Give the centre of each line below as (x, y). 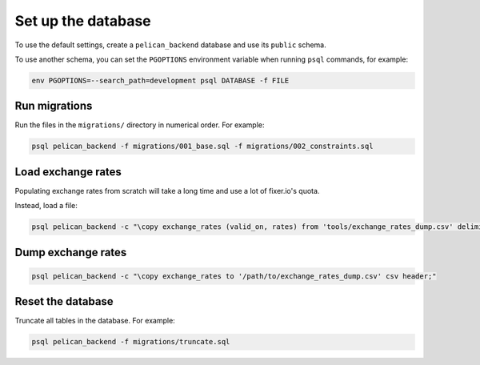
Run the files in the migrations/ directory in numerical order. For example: (140, 125)
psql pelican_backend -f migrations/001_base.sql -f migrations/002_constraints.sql (202, 146)
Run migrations (54, 106)
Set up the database (83, 21)
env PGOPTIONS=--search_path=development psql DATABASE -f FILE (160, 80)
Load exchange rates (68, 172)
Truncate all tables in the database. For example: (95, 321)
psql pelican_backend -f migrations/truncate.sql (131, 342)
